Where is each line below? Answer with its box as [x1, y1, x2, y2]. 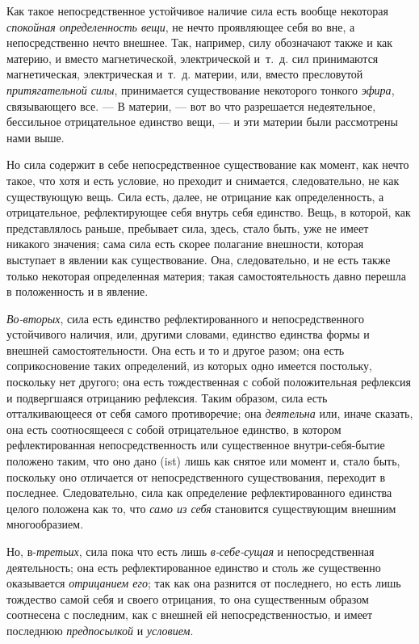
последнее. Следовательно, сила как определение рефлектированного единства [6, 484, 392, 501]
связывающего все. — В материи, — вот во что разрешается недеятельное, [6, 97, 376, 114]
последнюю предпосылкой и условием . [6, 621, 194, 638]
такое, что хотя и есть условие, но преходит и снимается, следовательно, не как [6, 171, 400, 188]
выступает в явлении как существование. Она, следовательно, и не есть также [6, 250, 391, 267]
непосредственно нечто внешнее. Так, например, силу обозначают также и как [6, 34, 392, 51]
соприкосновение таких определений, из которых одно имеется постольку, [6, 357, 373, 374]
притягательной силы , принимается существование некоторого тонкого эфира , [6, 81, 395, 98]
